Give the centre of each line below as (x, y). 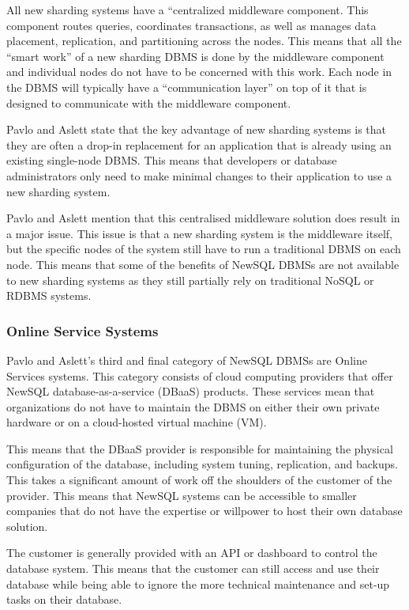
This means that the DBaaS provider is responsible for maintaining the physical (200, 448)
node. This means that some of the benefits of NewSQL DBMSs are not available (203, 264)
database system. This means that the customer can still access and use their (193, 568)
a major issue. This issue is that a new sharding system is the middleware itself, (199, 233)
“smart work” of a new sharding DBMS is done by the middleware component (195, 56)
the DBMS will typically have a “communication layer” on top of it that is (187, 87)
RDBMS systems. (49, 296)
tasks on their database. (64, 599)
